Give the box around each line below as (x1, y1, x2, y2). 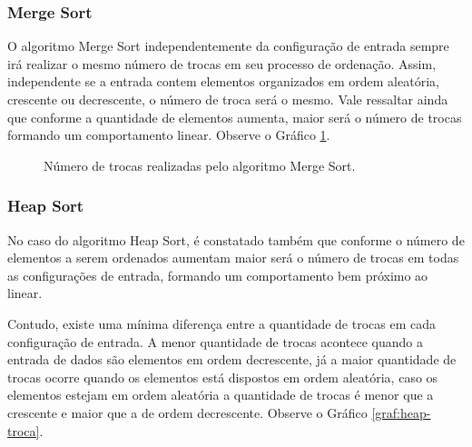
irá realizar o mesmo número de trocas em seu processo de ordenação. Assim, (7, 54, 437, 73)
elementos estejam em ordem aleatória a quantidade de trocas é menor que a (7, 385, 434, 404)
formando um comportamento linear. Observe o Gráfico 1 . (7, 125, 330, 144)
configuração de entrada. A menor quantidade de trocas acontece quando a (7, 332, 423, 351)
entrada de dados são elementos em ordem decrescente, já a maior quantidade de (7, 350, 457, 369)
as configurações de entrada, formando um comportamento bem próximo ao (7, 265, 428, 284)
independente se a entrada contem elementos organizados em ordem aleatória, (7, 72, 439, 91)
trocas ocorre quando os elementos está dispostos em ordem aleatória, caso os (7, 367, 438, 386)
